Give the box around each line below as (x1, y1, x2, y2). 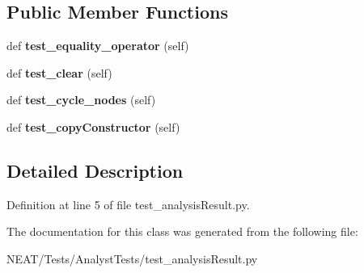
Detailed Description (6, 157, 184, 183)
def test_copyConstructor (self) (6, 118, 180, 135)
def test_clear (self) (6, 64, 112, 81)
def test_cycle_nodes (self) (6, 91, 156, 108)
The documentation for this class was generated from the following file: (6, 223, 358, 240)
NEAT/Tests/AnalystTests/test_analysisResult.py (6, 250, 258, 267)
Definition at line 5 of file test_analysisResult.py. (6, 195, 250, 212)
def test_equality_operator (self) (6, 37, 189, 54)
